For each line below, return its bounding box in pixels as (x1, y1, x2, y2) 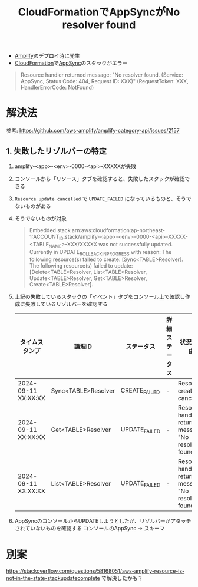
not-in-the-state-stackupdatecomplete (6, 575, 100, 582)
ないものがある (14, 202, 51, 209)
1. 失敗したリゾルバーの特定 (6, 146, 107, 156)
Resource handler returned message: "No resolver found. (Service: (20, 71, 184, 78)
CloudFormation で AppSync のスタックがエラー (14, 60, 128, 67)
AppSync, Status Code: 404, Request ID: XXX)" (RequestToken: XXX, (20, 78, 189, 85)
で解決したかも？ (101, 575, 143, 582)
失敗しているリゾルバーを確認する (25, 301, 108, 308)
